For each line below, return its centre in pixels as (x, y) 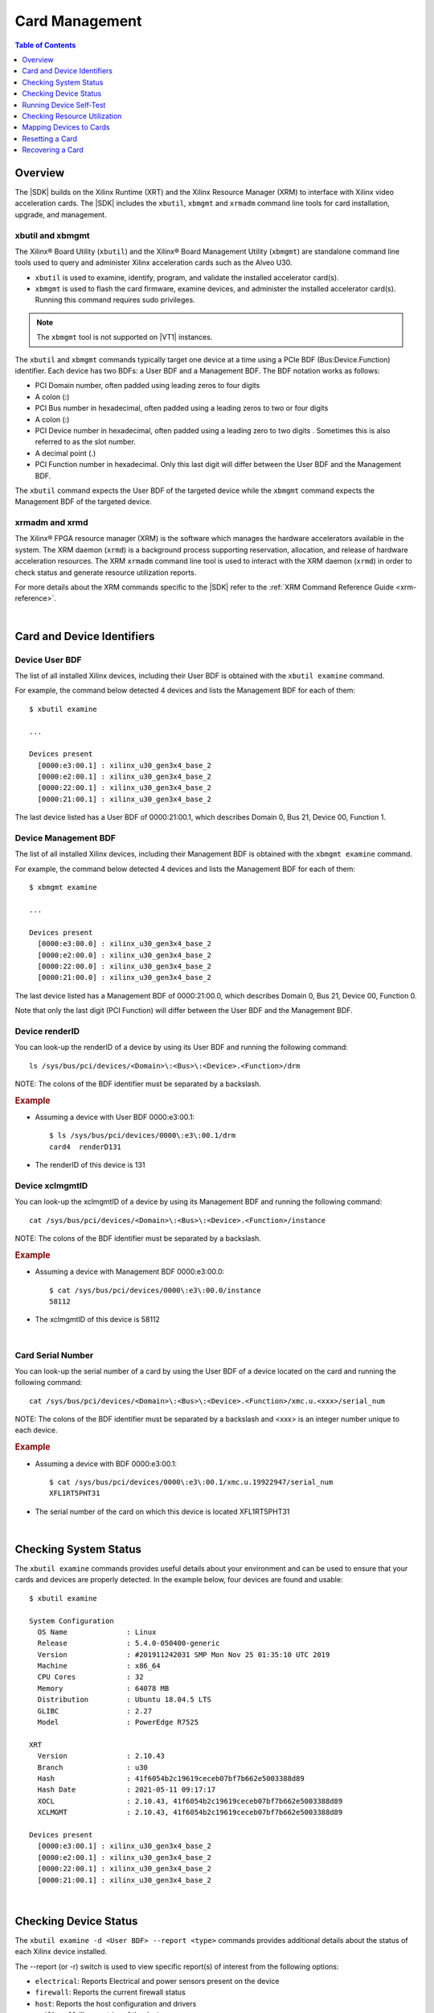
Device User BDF (48, 659)
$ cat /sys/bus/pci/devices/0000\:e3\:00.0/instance (155, 1290)
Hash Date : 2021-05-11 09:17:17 (127, 1790)
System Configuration (72, 1621)
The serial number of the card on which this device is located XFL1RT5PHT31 (162, 1511)
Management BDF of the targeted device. (83, 502)
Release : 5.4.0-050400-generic (129, 1643)
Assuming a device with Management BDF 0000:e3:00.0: (130, 1271)
